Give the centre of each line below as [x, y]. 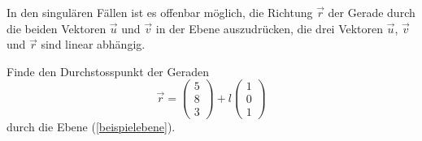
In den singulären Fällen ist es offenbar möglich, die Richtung [160, 12]
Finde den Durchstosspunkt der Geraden [108, 71]
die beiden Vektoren [57, 28]
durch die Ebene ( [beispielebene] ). [91, 126]
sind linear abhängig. [93, 44]
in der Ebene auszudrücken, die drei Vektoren [270, 28]
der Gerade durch [372, 12]
